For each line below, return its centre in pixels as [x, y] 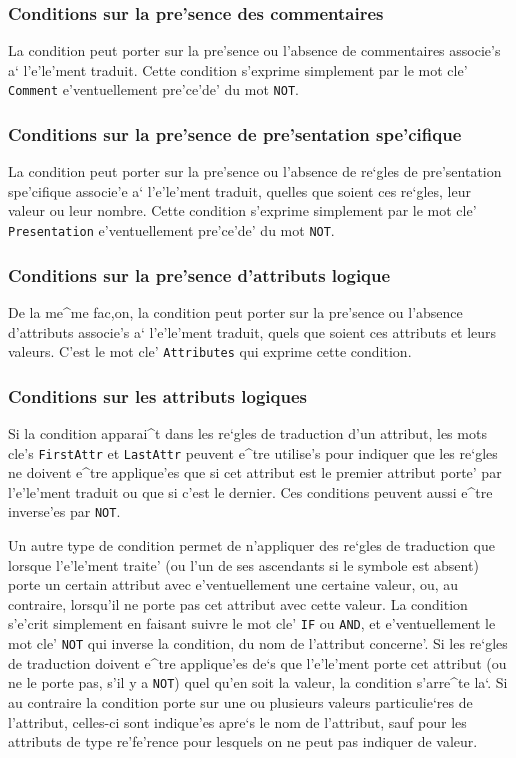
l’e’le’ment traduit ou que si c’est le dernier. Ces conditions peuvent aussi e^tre [250, 491]
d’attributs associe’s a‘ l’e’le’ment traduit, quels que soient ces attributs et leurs [252, 331]
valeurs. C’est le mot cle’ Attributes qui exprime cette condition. [210, 351]
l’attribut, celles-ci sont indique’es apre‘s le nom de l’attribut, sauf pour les [237, 721]
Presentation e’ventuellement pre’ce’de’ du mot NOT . [171, 230]
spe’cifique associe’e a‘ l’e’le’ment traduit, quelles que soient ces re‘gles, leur [239, 190]
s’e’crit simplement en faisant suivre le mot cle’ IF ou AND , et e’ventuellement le [252, 623]
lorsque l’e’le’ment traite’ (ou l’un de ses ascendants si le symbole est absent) [243, 564]
